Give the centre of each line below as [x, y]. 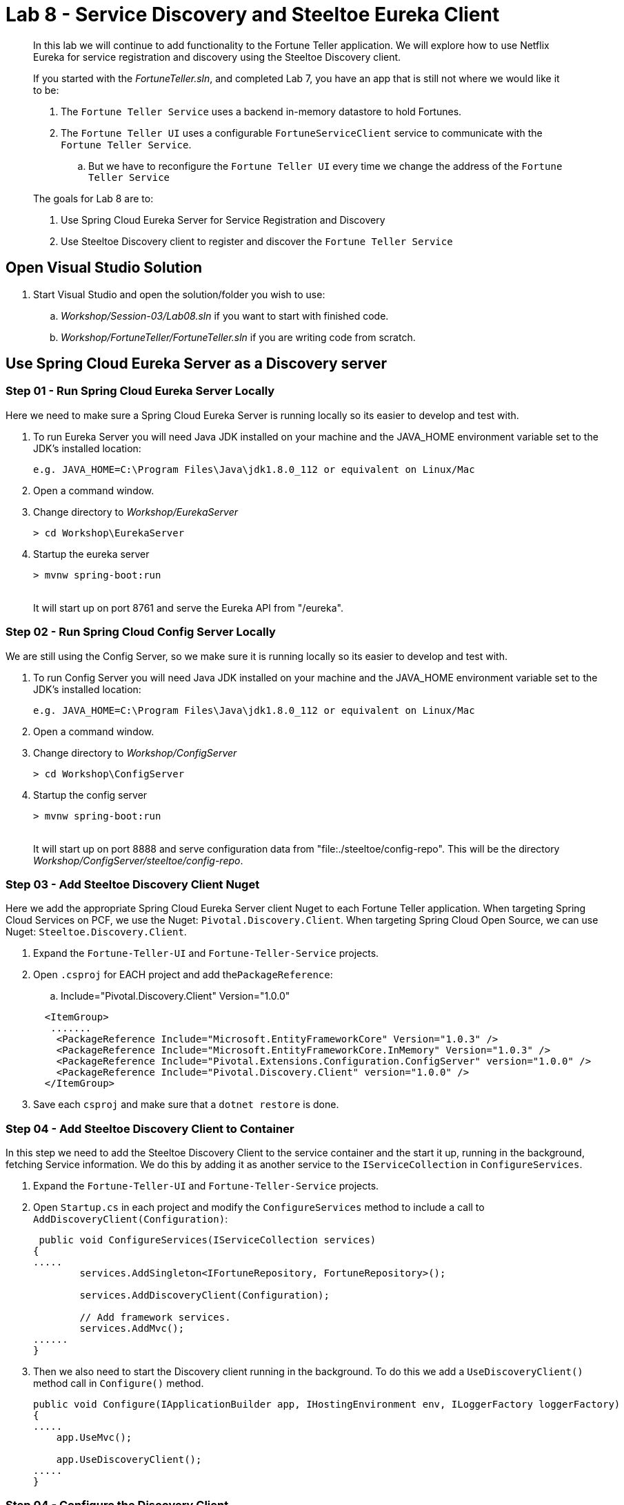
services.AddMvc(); [132, 1329]
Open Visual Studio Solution [104, 268]
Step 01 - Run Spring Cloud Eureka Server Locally [140, 391]
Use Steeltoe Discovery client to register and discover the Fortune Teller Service [257, 241]
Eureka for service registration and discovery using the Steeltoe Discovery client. [217, 57]
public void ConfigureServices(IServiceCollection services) [208, 1240]
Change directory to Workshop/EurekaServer [136, 512]
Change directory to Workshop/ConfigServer [135, 752]
